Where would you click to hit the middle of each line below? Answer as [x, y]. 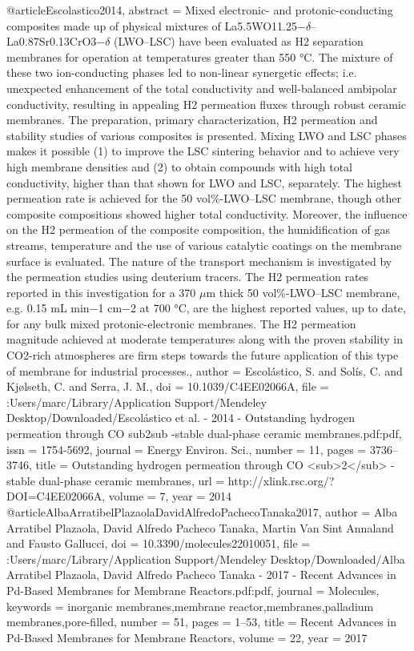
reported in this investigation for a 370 [101, 292]
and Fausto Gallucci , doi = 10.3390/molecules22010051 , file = [159, 543]
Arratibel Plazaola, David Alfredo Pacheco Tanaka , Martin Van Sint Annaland [200, 527]
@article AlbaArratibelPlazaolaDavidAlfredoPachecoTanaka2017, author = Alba [202, 512]
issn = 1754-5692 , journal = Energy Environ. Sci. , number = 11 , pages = [187, 449]
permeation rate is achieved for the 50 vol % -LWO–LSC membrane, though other [204, 198]
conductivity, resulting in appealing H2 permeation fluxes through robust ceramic [207, 104]
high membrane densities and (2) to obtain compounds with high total [179, 166]
